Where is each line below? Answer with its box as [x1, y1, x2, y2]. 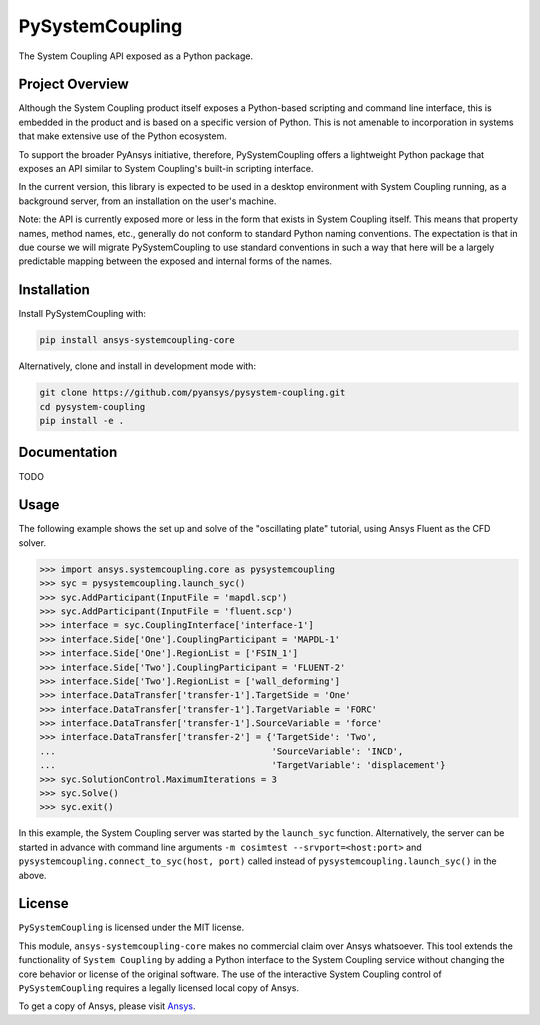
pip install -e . [39, 415, 125, 426]
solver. [18, 536, 47, 549]
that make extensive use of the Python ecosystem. [18, 130, 227, 142]
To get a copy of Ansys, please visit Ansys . [18, 1000, 196, 1012]
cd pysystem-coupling [39, 401, 146, 412]
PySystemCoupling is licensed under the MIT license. [18, 921, 245, 934]
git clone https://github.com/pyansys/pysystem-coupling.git [39, 387, 346, 399]
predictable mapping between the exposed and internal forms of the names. [18, 255, 333, 267]
